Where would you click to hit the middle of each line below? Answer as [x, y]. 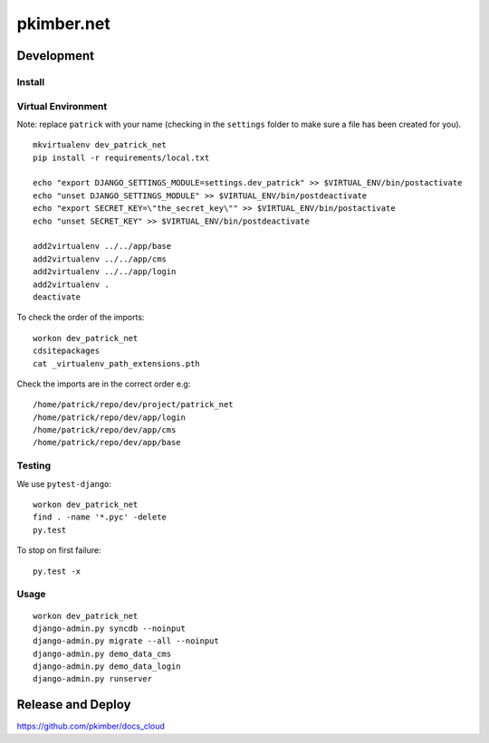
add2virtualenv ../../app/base [102, 246]
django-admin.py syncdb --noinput [109, 628]
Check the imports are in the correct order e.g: [104, 384]
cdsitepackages [67, 351]
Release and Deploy [74, 705]
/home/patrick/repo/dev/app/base [107, 443]
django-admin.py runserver [93, 679]
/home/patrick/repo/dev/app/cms [105, 430]
